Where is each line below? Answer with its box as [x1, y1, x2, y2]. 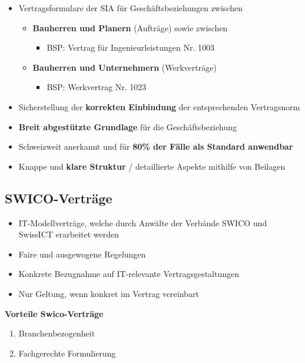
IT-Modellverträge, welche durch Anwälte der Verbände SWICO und [18, 216, 267, 229]
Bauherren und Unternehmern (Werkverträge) [32, 61, 217, 73]
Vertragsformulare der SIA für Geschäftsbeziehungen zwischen [18, 2, 243, 14]
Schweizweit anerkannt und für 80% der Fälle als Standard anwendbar [18, 140, 293, 153]
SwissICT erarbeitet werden [18, 228, 119, 240]
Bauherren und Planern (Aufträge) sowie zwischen [32, 21, 228, 34]
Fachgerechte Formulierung [18, 346, 116, 359]
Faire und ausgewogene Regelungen [18, 247, 146, 260]
